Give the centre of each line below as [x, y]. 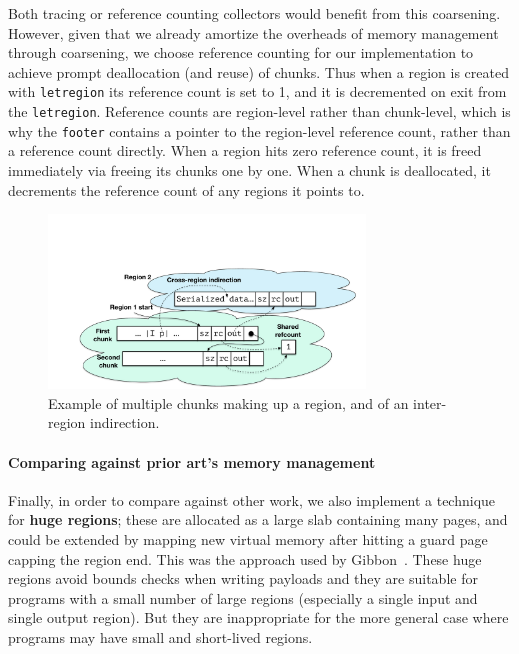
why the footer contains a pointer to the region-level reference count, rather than [259, 130]
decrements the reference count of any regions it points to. [186, 189]
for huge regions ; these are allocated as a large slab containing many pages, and [258, 519]
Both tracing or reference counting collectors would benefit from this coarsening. [254, 13]
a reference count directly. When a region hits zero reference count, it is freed [245, 150]
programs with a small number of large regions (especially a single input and [243, 597]
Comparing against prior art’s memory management [192, 461]
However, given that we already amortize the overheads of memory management [253, 32]
